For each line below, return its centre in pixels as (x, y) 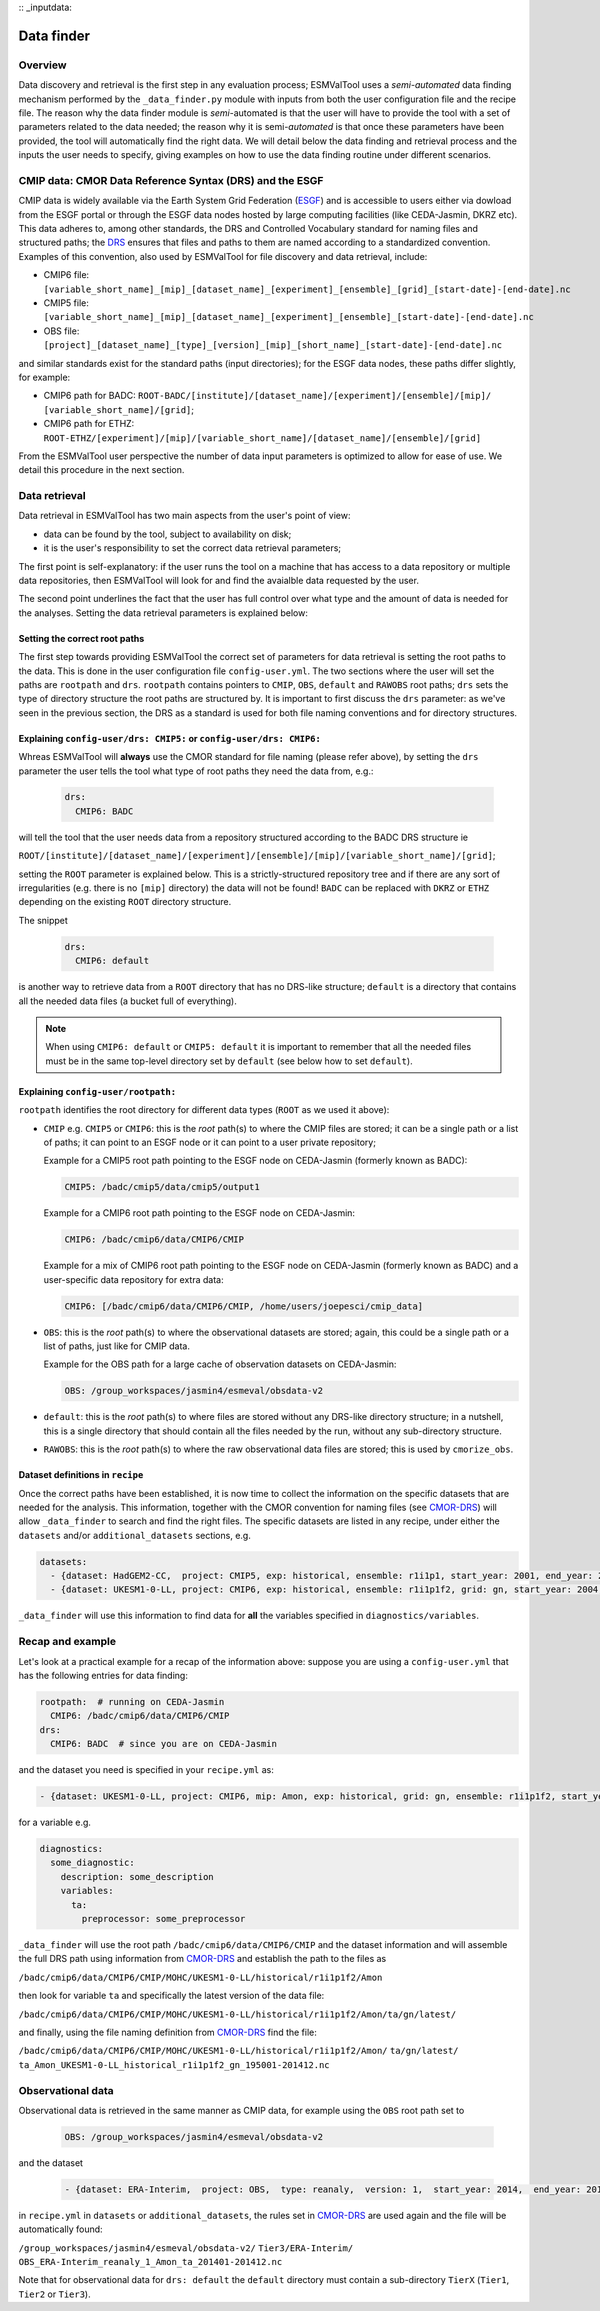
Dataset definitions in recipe (81, 1475)
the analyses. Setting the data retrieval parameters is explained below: (163, 612)
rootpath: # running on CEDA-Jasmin (132, 1701)
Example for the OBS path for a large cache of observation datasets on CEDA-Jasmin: (220, 1364)
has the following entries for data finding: (103, 1675)
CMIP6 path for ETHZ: (89, 424)
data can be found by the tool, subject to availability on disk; (167, 534)
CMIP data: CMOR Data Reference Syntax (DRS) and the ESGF (171, 180)
